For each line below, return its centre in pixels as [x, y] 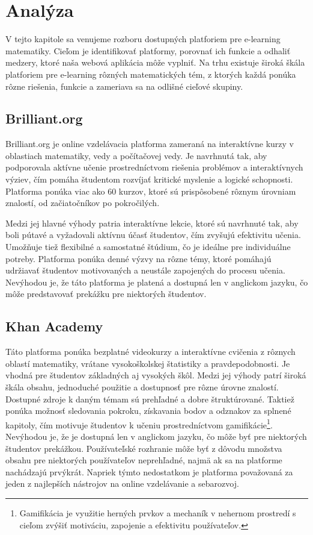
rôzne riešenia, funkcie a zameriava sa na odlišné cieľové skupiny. [124, 86]
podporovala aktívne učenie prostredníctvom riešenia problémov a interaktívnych [154, 167]
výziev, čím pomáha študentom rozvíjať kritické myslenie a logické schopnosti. [149, 179]
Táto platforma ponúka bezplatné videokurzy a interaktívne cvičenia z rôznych [150, 352]
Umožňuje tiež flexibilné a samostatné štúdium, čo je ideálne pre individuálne [148, 247]
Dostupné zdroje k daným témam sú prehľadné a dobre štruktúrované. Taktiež [150, 399]
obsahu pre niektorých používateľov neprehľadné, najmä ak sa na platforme [144, 460]
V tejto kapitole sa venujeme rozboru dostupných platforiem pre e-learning [143, 39]
